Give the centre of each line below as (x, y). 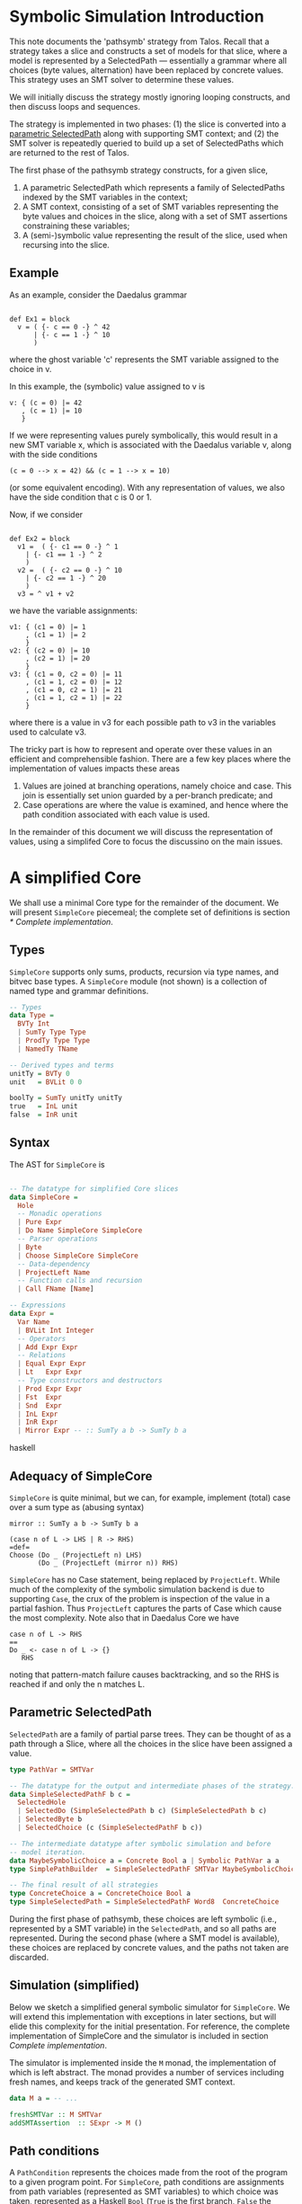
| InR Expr (38, 1422)
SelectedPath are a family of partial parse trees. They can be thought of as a (151, 1734)
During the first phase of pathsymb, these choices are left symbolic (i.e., (143, 1919)
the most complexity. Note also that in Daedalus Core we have (124, 1618)
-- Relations (42, 1355)
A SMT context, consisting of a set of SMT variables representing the (150, 206)
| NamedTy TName (48, 1049)
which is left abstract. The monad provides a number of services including (147, 2072)
